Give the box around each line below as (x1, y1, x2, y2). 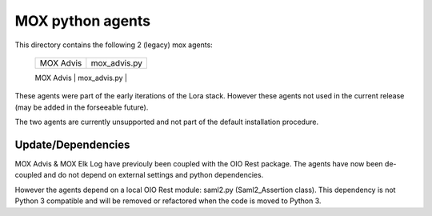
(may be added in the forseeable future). (14, 102, 149, 112)
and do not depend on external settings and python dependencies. (43, 170, 264, 180)
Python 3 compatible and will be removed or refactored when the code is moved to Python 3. (14, 196, 322, 206)
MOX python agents (14, 12, 151, 30)
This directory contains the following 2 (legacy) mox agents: (14, 40, 214, 50)
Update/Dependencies (14, 138, 130, 151)
